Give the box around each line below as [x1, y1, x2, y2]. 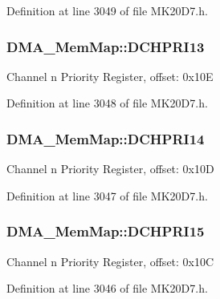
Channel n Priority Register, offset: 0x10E [6, 67, 214, 84]
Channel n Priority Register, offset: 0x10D [6, 160, 214, 177]
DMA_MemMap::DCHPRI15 [6, 221, 205, 241]
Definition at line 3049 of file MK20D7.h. [6, 2, 208, 18]
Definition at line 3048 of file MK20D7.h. [6, 95, 208, 111]
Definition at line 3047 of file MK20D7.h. [6, 187, 208, 204]
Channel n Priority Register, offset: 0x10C [6, 253, 214, 269]
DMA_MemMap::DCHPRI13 [6, 36, 205, 56]
